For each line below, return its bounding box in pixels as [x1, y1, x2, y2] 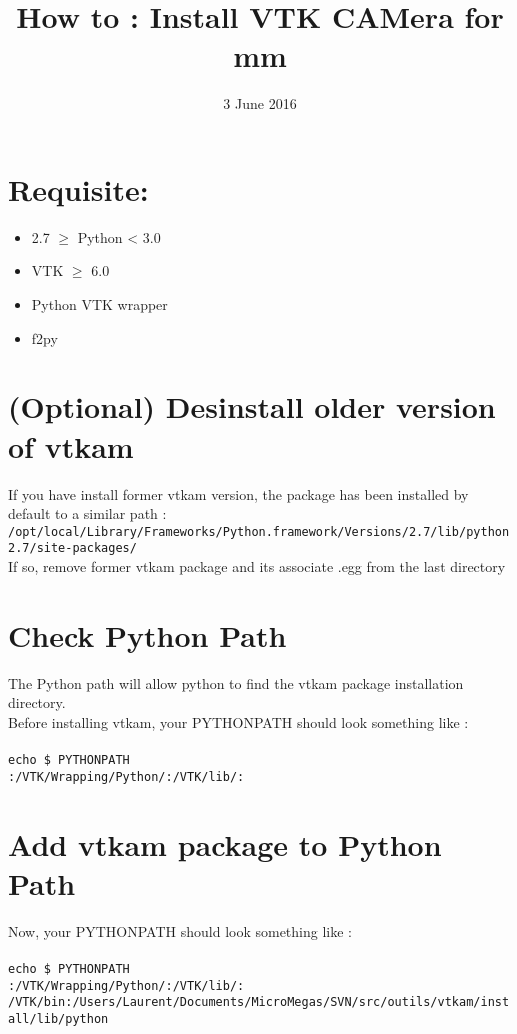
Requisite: [8, 168, 149, 209]
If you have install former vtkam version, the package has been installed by [8, 483, 469, 504]
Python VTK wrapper [31, 294, 168, 315]
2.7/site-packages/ [8, 541, 137, 556]
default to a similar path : [8, 503, 167, 524]
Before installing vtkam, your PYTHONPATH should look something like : [8, 711, 469, 732]
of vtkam [8, 425, 134, 466]
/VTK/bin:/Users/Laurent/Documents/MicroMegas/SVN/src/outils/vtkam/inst [8, 995, 510, 1010]
